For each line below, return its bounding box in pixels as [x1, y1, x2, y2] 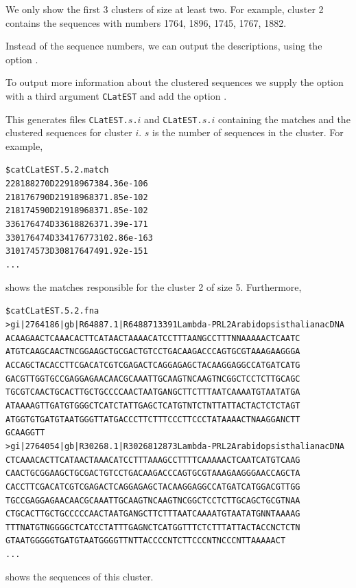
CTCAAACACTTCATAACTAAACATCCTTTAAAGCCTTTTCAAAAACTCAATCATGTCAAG [5, 455, 300, 465]
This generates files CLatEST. [5, 111, 128, 126]
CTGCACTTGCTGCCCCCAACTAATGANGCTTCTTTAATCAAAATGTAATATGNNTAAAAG [5, 509, 300, 519]
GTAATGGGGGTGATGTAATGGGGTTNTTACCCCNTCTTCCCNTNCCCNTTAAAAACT [5, 536, 286, 546]
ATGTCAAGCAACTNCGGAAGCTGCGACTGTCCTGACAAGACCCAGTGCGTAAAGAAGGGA [5, 347, 300, 357]
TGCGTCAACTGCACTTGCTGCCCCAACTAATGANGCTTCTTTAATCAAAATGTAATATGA [5, 387, 300, 398]
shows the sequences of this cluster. [5, 569, 154, 583]
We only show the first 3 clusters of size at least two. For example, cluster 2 [5, 2, 324, 16]
